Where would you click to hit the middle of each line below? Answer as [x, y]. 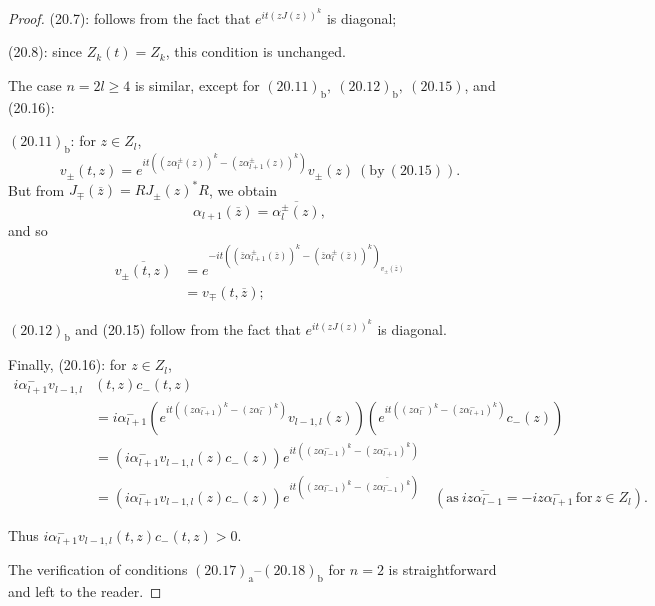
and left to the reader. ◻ [85, 590]
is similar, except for [197, 84]
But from [36, 189]
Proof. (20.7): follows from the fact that [129, 17]
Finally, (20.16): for [67, 364]
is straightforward [442, 569]
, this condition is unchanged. [255, 51]
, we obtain [242, 189]
